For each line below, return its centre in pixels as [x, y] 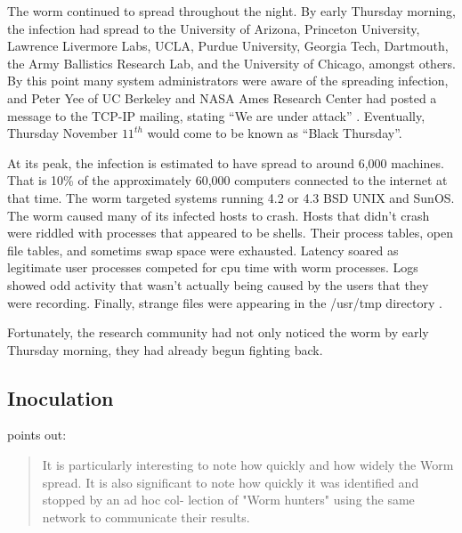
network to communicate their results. [146, 517]
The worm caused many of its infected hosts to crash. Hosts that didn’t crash [219, 215]
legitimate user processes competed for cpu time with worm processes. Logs [213, 267]
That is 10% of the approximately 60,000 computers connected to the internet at [227, 180]
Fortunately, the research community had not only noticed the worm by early [218, 332]
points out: [37, 435]
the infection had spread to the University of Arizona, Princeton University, [214, 28]
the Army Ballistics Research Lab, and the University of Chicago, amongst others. [231, 63]
